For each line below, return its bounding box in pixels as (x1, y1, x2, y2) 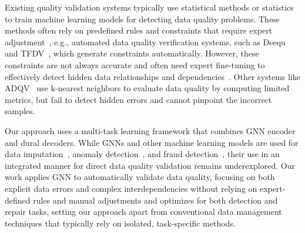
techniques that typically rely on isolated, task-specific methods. (5, 217, 236, 229)
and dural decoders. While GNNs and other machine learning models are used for (5, 136, 299, 148)
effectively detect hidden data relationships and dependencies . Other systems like (5, 70, 300, 82)
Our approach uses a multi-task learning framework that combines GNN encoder (5, 124, 296, 137)
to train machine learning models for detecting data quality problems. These (5, 12, 280, 25)
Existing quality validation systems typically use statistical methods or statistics (5, 1, 294, 13)
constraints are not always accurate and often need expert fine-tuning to (5, 58, 265, 71)
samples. (5, 105, 35, 117)
